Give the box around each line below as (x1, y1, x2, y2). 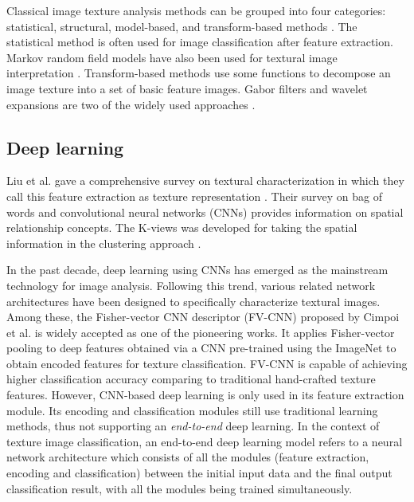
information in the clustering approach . (6, 234, 201, 251)
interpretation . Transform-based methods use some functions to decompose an (6, 65, 391, 81)
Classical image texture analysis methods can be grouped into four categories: (6, 2, 386, 18)
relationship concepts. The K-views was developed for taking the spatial (6, 219, 357, 236)
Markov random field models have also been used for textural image (6, 49, 338, 65)
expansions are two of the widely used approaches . (6, 96, 256, 112)
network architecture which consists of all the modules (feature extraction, (6, 449, 369, 465)
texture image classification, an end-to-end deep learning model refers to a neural (6, 433, 403, 449)
